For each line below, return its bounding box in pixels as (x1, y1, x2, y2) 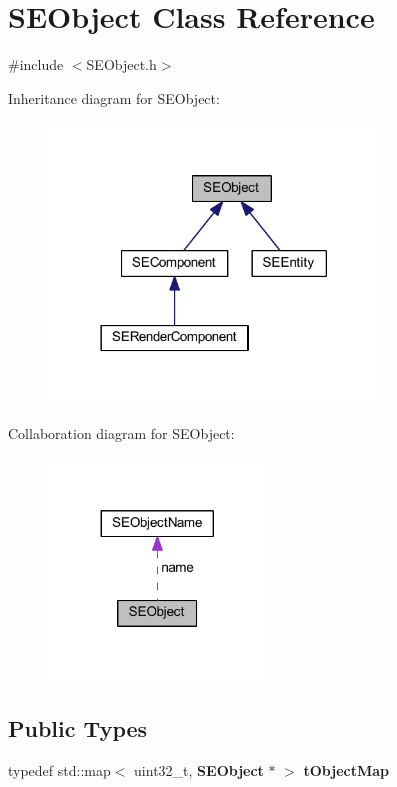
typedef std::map (8, 759, 111, 780)
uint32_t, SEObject (134, 759, 264, 780)
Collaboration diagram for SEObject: (8, 422, 235, 443)
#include (8, 54, 64, 75)
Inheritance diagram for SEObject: (8, 87, 220, 108)
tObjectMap (303, 759, 390, 780)
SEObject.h (86, 54, 157, 75)
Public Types (8, 712, 148, 743)
